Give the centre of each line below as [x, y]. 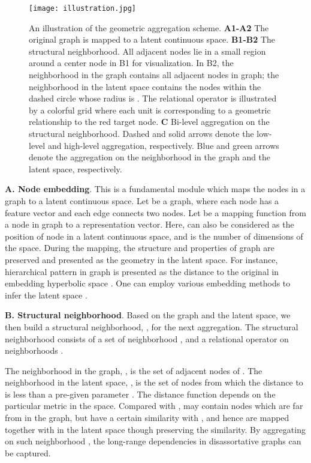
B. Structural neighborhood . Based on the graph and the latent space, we [148, 315]
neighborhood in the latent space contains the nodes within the [145, 86]
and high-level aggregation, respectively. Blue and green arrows [163, 145]
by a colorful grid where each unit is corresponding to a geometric [150, 110]
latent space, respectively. [76, 168]
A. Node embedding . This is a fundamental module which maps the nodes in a [155, 189]
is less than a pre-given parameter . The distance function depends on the [140, 394]
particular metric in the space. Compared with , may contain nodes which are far [154, 406]
